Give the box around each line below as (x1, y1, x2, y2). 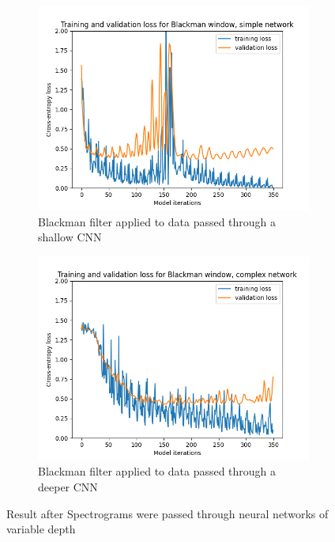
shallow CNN (38, 229, 102, 245)
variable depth (6, 521, 76, 537)
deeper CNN (38, 478, 98, 495)
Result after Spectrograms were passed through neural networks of (6, 505, 329, 521)
